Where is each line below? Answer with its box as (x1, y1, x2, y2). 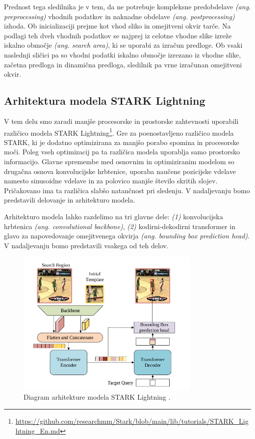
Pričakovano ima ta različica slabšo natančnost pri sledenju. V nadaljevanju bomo (4, 185, 250, 195)
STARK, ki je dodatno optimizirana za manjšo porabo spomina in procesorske (4, 137, 239, 147)
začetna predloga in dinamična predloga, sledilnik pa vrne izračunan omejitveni (4, 59, 242, 69)
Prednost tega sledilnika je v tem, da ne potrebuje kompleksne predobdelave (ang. (4, 1, 251, 11)
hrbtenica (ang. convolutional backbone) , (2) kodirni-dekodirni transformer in (4, 221, 235, 231)
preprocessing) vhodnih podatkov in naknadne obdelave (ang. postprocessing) (4, 11, 235, 21)
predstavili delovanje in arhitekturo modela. (4, 195, 135, 205)
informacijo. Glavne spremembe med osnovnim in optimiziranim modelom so (4, 156, 234, 166)
